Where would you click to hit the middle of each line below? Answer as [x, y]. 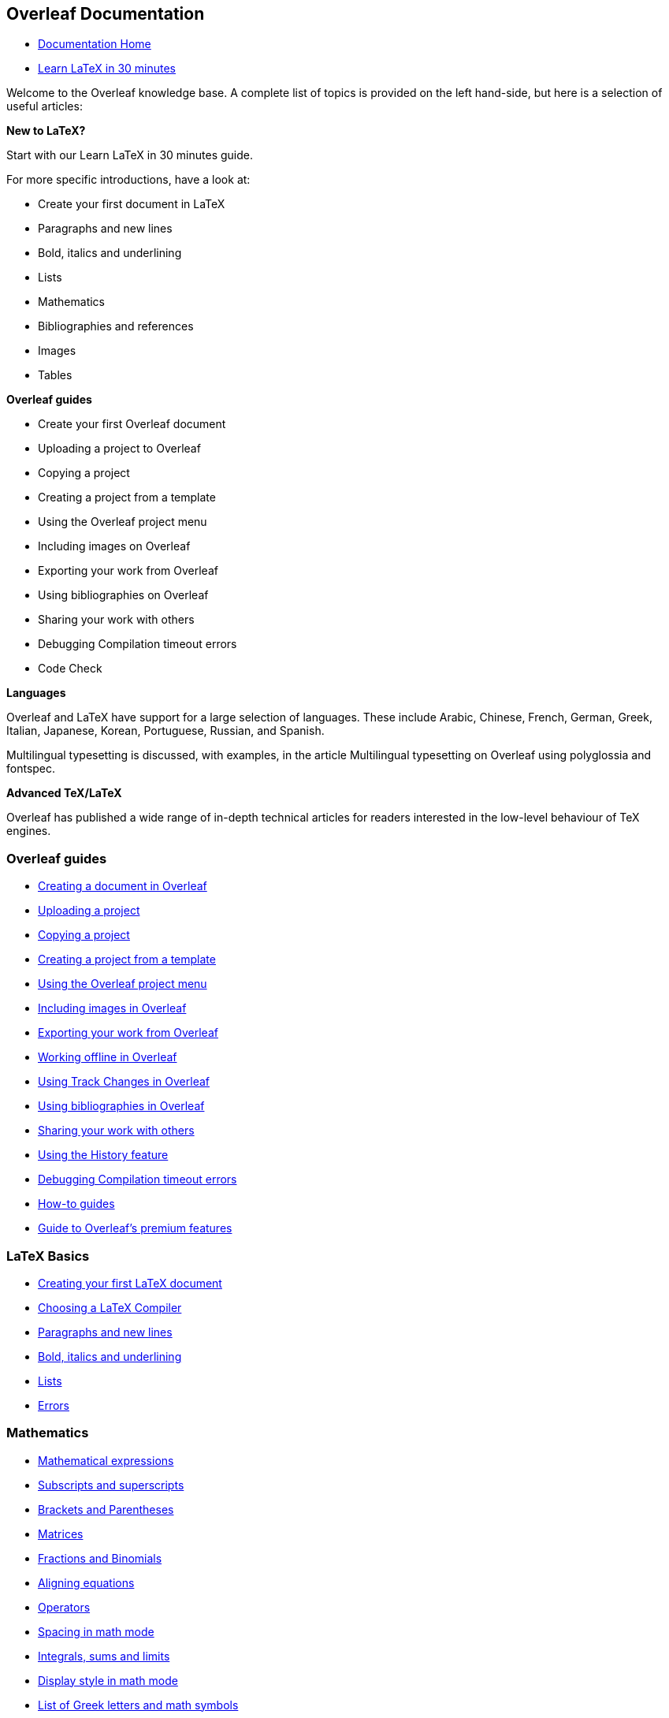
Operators [64, 1607]
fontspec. [31, 769]
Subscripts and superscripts [111, 1485]
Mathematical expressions [106, 1460]
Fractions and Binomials [100, 1558]
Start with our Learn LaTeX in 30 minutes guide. [130, 155]
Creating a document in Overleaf [123, 886]
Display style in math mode [108, 1680]
